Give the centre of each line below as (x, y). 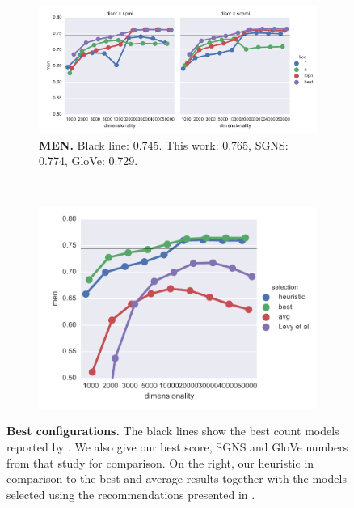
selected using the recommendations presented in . (131, 494)
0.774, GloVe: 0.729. (88, 161)
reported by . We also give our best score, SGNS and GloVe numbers (177, 446)
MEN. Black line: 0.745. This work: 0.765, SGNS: (164, 144)
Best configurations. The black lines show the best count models (173, 431)
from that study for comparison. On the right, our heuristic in (160, 462)
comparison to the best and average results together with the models (177, 478)
